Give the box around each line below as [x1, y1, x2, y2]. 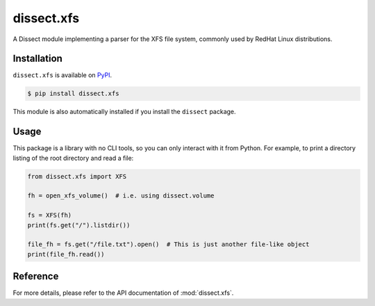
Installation [12, 53, 62, 65]
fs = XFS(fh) [27, 211, 72, 219]
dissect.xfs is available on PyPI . [12, 71, 112, 79]
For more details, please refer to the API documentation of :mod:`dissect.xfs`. [12, 289, 234, 297]
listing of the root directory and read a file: [12, 154, 134, 162]
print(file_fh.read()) [27, 250, 105, 258]
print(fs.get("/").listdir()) [27, 221, 131, 229]
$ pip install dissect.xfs [27, 90, 119, 97]
